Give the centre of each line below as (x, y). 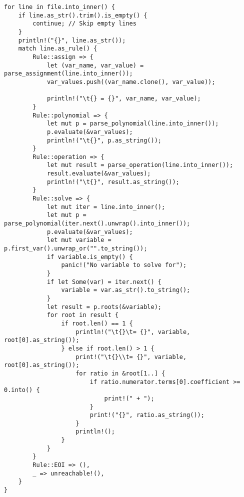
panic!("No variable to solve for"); (124, 265)
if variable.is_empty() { (90, 257)
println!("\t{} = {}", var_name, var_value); (124, 99)
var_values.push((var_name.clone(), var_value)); (131, 82)
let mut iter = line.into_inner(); (106, 207)
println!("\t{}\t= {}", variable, (133, 332)
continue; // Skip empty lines (84, 24)
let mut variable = (79, 240)
